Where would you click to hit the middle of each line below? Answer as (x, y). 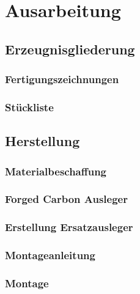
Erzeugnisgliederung (70, 49)
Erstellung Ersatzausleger (69, 227)
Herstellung (42, 141)
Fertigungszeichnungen (62, 79)
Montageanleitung (50, 255)
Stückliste (29, 107)
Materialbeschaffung (56, 171)
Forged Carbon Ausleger (66, 199)
